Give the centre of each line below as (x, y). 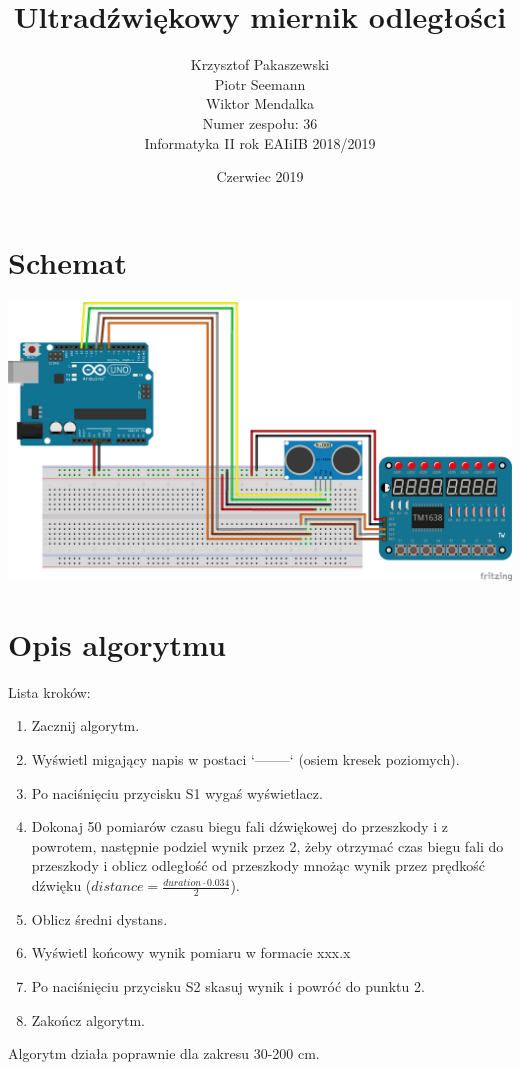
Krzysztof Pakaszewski (260, 64)
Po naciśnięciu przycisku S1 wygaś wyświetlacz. (177, 792)
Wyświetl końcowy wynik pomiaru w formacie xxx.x (191, 952)
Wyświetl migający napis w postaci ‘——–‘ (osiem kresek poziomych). (245, 759)
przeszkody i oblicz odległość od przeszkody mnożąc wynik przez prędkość (258, 865)
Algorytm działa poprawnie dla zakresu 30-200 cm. (164, 1053)
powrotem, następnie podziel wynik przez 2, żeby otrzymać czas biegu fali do (267, 845)
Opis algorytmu (117, 643)
